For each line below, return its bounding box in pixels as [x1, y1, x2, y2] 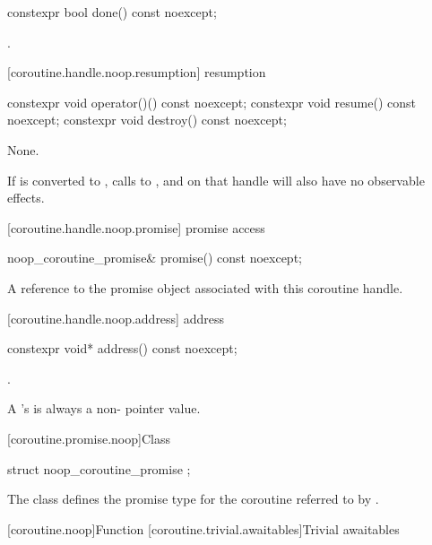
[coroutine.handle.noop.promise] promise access [7, 218, 265, 237]
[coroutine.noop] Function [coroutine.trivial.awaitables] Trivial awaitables [7, 519, 400, 538]
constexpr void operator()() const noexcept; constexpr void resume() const [7, 92, 416, 111]
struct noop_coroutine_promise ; [7, 459, 191, 478]
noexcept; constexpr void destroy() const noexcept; [7, 110, 287, 129]
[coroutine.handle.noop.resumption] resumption [7, 63, 266, 82]
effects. [7, 188, 45, 207]
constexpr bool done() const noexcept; [7, 3, 217, 21]
